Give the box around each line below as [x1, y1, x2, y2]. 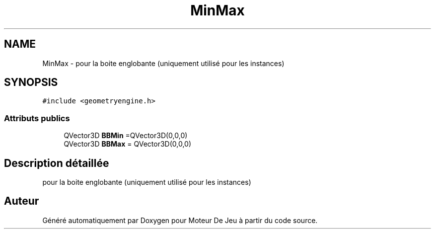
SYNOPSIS [4, 76, 58, 89]
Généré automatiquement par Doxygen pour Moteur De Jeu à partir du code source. [42, 216, 318, 225]
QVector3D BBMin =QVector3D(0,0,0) [64, 131, 188, 140]
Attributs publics [4, 113, 70, 123]
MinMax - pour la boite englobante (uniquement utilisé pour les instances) [42, 59, 285, 68]
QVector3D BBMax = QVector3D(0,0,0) [64, 140, 192, 149]
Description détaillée [4, 156, 109, 169]
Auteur [4, 195, 39, 208]
